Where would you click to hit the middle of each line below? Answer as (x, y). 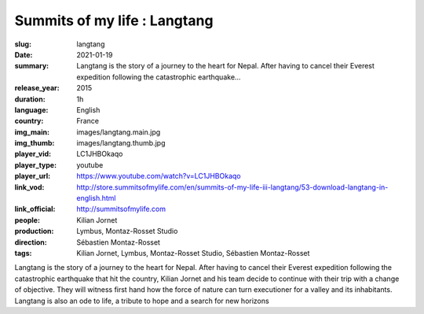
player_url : (33, 176)
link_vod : (29, 187)
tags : (23, 253)
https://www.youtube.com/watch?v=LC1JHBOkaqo (159, 176)
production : (34, 231)
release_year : (37, 88)
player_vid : (33, 154)
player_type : (36, 164)
